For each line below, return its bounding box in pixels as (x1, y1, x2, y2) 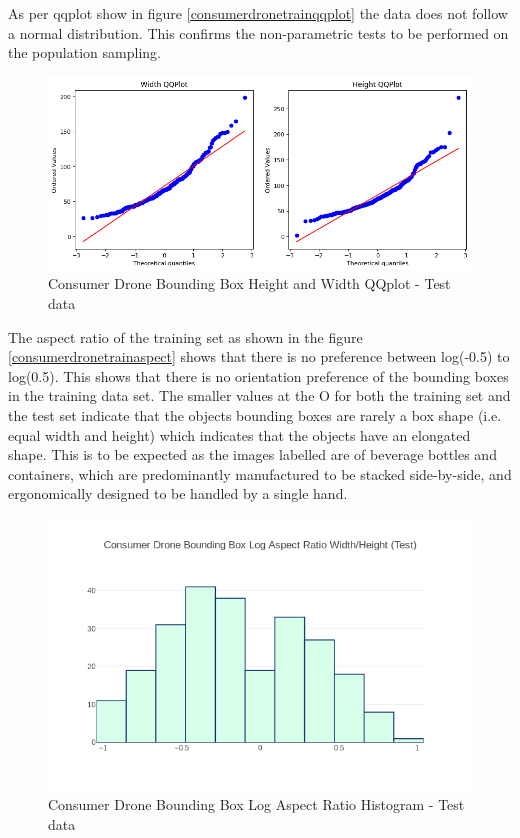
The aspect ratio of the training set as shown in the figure (8, 326, 363, 347)
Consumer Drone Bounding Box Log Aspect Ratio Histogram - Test (48, 794, 465, 815)
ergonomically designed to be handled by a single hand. (8, 483, 348, 504)
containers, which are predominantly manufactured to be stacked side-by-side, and (8, 463, 512, 484)
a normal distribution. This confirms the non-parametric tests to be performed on (8, 22, 509, 43)
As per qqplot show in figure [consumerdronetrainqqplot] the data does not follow (8, 3, 508, 23)
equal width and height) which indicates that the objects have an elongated (8, 424, 471, 445)
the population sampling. (8, 42, 161, 63)
